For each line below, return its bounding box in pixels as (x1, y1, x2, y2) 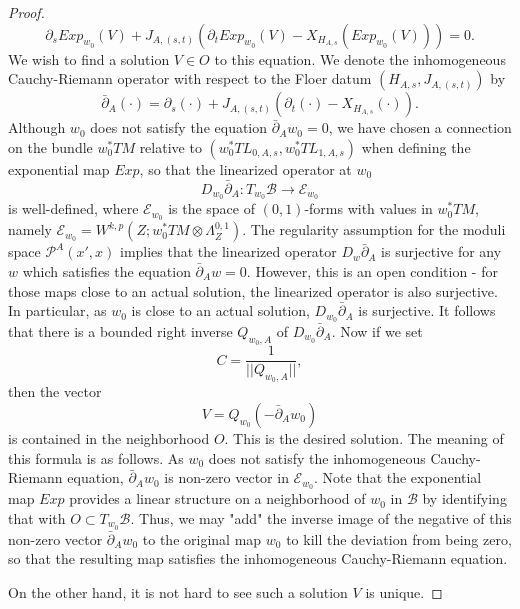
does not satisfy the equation (90, 117, 268, 138)
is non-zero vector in (164, 467, 289, 488)
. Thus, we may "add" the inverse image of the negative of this (130, 507, 512, 528)
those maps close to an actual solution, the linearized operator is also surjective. (8, 280, 498, 301)
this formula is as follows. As (8, 447, 184, 468)
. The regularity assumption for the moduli (242, 219, 506, 240)
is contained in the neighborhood (8, 428, 210, 449)
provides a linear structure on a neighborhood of (69, 488, 366, 509)
